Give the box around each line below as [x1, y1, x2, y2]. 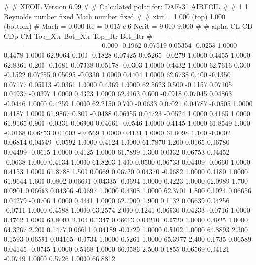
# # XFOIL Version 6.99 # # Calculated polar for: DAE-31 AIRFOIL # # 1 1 [4, 1, 248, 11]
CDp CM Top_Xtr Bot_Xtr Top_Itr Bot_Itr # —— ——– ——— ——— [4, 30, 234, 41]
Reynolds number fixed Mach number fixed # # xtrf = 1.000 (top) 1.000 [4, 11, 226, 21]
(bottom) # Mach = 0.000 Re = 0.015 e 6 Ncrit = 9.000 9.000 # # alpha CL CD [4, 21, 253, 31]
